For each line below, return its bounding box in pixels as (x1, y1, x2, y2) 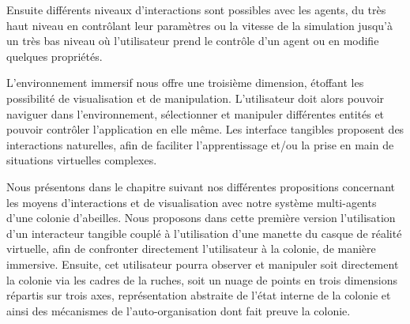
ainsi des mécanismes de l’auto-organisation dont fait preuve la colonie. (6, 302, 351, 318)
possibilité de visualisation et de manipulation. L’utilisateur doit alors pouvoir (6, 89, 385, 106)
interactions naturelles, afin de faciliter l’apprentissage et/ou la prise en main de (6, 136, 394, 153)
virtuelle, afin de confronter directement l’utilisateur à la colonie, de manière (6, 240, 376, 257)
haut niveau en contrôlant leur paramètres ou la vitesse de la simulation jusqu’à (6, 17, 393, 33)
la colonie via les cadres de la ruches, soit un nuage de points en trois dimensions (6, 271, 397, 288)
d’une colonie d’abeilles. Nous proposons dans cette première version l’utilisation (6, 209, 396, 226)
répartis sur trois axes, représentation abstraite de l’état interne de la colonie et (6, 287, 391, 303)
